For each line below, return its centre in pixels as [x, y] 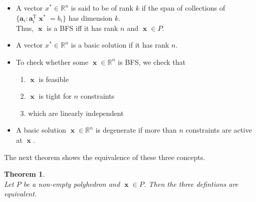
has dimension [90, 17]
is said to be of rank [102, 8]
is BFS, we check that [152, 62]
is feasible [54, 79]
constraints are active [219, 130]
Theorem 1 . [25, 174]
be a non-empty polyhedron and [72, 184]
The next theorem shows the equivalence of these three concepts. [105, 157]
